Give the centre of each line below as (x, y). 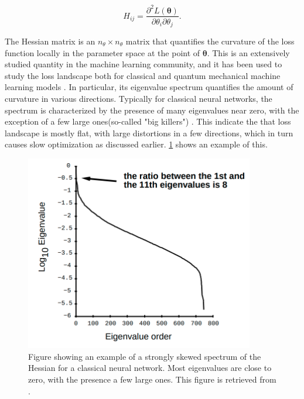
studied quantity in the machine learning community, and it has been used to (144, 64)
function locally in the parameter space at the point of (103, 52)
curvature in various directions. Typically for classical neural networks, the (139, 98)
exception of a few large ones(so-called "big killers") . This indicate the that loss (148, 121)
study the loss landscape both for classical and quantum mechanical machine (143, 75)
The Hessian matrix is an (50, 41)
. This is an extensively (248, 52)
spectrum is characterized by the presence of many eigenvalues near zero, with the (152, 110)
